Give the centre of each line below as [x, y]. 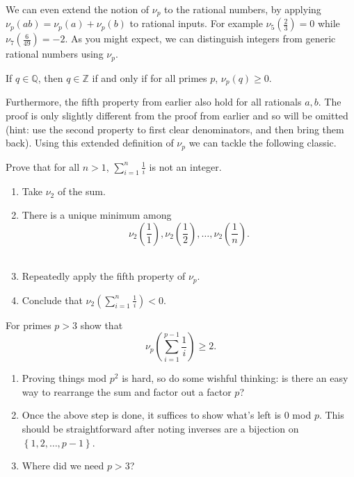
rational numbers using [55, 54]
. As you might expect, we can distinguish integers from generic [200, 39]
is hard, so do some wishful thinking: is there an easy [235, 378]
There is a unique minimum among [97, 214]
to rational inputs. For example [196, 23]
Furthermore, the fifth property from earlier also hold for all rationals [154, 102]
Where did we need [63, 466]
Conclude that [52, 300]
